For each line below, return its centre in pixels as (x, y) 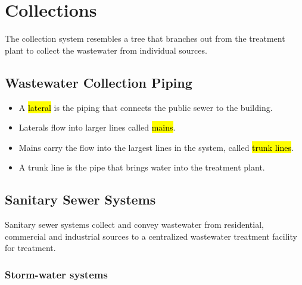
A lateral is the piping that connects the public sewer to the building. (146, 107)
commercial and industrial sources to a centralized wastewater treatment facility (151, 236)
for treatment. (30, 248)
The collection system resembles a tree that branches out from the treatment (145, 38)
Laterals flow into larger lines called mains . (97, 127)
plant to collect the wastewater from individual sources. (106, 50)
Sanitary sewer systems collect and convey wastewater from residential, (134, 224)
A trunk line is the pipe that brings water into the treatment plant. (142, 167)
